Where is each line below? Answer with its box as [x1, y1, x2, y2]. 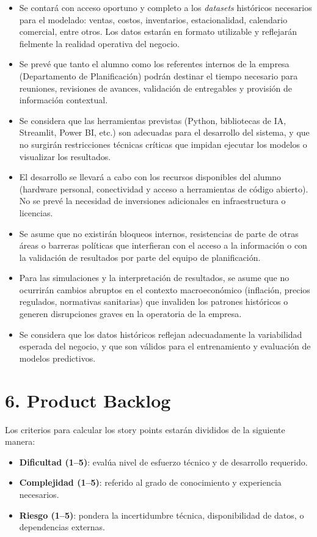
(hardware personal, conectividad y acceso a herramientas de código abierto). [19, 182, 308, 195]
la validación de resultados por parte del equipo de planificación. [19, 250, 261, 263]
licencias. [19, 206, 53, 219]
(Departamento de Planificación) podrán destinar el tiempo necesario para [19, 69, 298, 82]
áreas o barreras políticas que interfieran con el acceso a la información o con [19, 239, 307, 252]
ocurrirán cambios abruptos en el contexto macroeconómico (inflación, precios [19, 283, 310, 296]
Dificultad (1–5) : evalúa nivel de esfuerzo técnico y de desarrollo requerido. [19, 455, 308, 468]
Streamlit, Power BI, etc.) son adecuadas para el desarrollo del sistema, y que [19, 126, 310, 139]
